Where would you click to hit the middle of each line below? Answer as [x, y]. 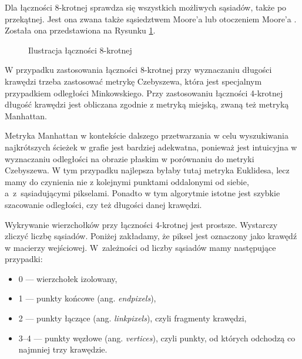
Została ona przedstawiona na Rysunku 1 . [80, 30]
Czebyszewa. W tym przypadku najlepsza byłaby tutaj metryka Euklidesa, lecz [147, 170]
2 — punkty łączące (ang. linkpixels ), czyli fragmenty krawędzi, [132, 318]
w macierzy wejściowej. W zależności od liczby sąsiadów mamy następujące [140, 247]
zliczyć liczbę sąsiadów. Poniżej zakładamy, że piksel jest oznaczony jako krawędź [151, 236]
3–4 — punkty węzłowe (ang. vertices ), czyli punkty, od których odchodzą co [157, 338]
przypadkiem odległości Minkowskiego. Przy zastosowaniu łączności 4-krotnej [144, 93]
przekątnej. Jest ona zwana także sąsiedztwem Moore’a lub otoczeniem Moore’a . [151, 19]
